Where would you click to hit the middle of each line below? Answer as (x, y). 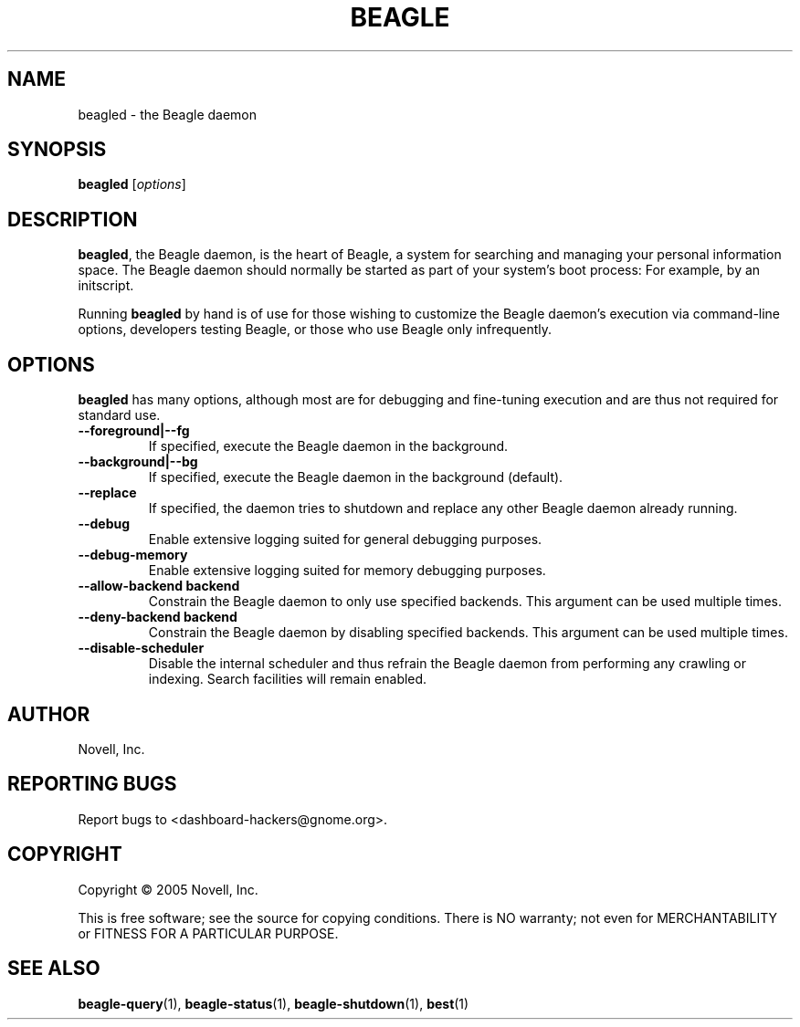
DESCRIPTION (73, 219)
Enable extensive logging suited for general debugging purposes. (345, 540)
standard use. (119, 415)
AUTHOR (49, 714)
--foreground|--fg (134, 431)
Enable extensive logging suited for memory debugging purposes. (347, 571)
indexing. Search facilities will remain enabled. (288, 679)
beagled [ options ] (132, 184)
